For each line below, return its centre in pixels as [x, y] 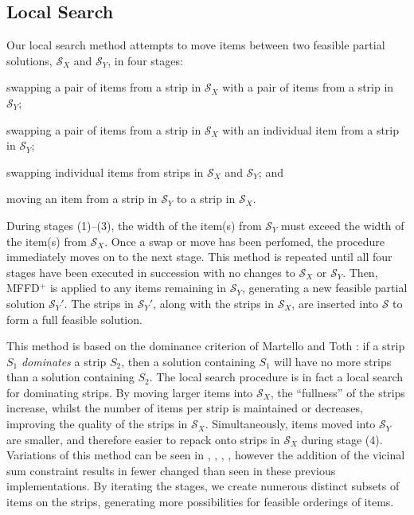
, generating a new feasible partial [324, 288]
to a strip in [206, 199]
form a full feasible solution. [74, 319]
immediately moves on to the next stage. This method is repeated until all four [199, 257]
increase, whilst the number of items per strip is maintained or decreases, [185, 408]
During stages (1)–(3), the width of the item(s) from [134, 225]
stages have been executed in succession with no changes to [151, 272]
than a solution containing [70, 377]
